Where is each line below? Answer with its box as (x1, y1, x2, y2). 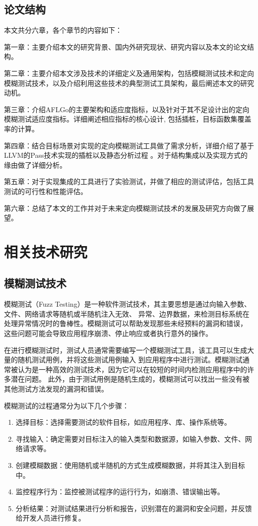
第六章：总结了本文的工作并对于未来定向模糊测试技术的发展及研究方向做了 (4, 202, 247, 213)
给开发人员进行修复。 (15, 513, 85, 523)
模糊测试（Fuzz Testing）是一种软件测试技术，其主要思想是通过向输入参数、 (4, 299, 251, 309)
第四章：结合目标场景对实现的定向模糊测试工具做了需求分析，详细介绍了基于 (4, 140, 254, 150)
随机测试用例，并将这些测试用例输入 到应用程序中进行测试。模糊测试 (17, 354, 243, 365)
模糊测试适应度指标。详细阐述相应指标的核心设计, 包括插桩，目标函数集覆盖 (4, 114, 252, 124)
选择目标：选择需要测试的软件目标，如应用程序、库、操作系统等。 (15, 417, 231, 427)
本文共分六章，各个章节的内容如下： (4, 25, 122, 35)
